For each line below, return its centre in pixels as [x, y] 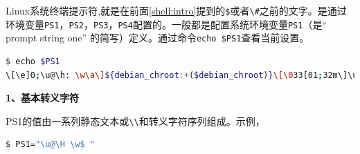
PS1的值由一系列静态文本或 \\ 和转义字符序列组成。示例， [135, 121]
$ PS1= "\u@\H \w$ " [50, 145]
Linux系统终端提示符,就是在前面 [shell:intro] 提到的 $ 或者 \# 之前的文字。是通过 [176, 10]
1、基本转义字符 [43, 98]
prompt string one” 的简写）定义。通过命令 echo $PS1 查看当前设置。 [157, 38]
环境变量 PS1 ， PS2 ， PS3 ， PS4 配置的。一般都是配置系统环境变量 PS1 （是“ [166, 24]
